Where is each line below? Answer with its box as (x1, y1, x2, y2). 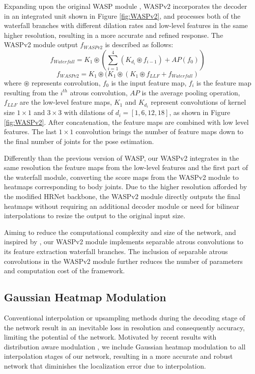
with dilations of (64, 107, 113, 117)
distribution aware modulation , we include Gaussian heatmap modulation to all (4, 341, 246, 351)
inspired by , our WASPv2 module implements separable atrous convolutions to (4, 236, 243, 247)
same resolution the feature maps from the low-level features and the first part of (4, 162, 248, 173)
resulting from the (4, 87, 58, 97)
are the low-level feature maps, (19, 97, 112, 107)
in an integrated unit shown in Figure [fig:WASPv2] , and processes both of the (4, 10, 241, 21)
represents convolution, (31, 77, 101, 87)
